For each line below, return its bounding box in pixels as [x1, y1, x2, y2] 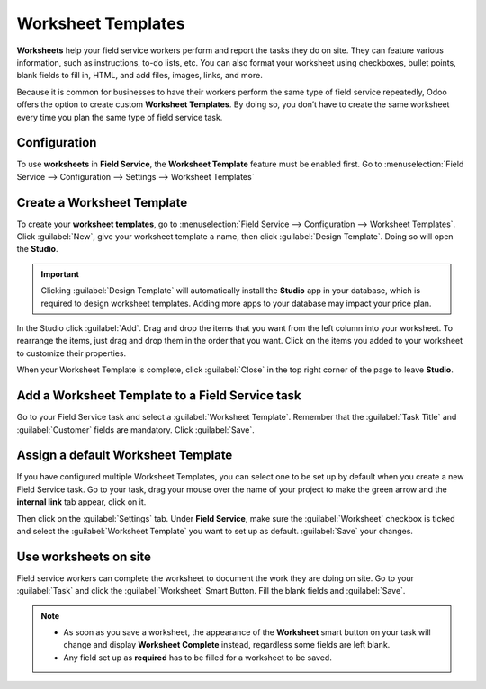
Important [40, 268, 80, 279]
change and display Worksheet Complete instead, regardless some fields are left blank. [63, 640, 391, 650]
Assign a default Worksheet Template [16, 448, 233, 463]
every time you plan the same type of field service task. [16, 112, 223, 122]
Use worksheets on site [16, 549, 152, 564]
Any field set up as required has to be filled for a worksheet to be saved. [63, 652, 332, 663]
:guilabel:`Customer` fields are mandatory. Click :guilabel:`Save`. [16, 424, 256, 435]
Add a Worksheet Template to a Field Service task [16, 388, 301, 404]
